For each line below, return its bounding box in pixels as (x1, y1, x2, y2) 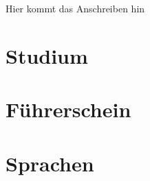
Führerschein (6, 95, 131, 123)
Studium (6, 41, 88, 69)
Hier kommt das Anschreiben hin (6, 1, 145, 15)
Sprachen (6, 149, 94, 177)
